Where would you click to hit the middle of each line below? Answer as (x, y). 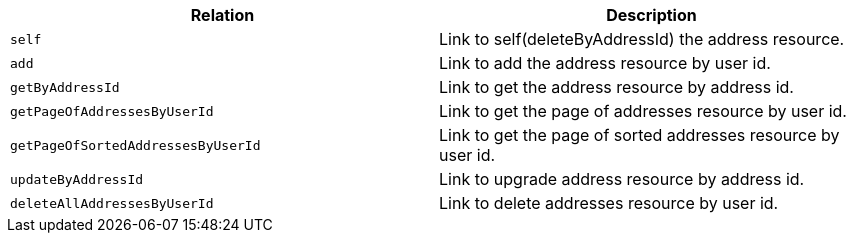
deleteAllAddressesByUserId (112, 203)
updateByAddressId (77, 179)
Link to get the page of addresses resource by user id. (643, 111)
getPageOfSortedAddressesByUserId (135, 145)
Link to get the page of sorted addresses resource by (639, 135)
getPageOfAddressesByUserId (112, 111)
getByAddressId (65, 87)
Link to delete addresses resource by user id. (609, 203)
